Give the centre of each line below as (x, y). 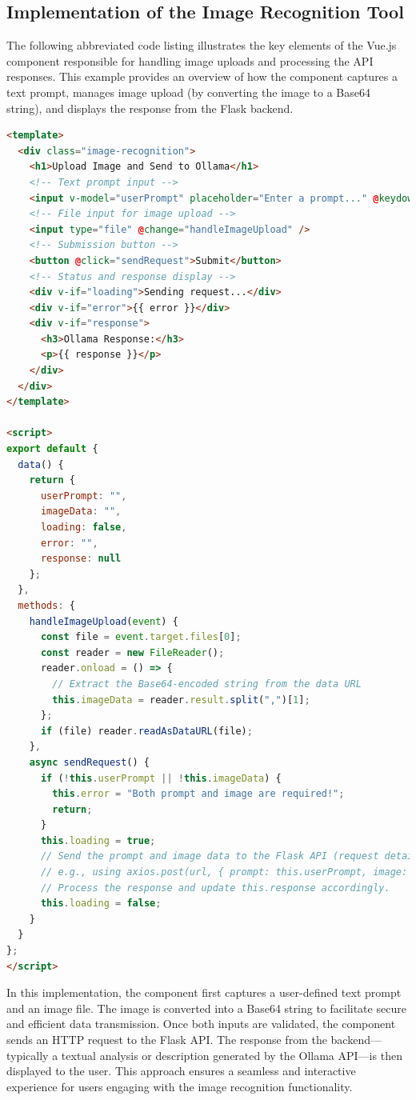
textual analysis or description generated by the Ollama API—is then (232, 1055)
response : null (81, 559)
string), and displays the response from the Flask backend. (150, 108)
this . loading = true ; (98, 840)
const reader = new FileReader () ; (132, 652)
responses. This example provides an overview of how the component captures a (202, 76)
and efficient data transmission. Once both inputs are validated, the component (201, 1024)
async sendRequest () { (89, 762)
